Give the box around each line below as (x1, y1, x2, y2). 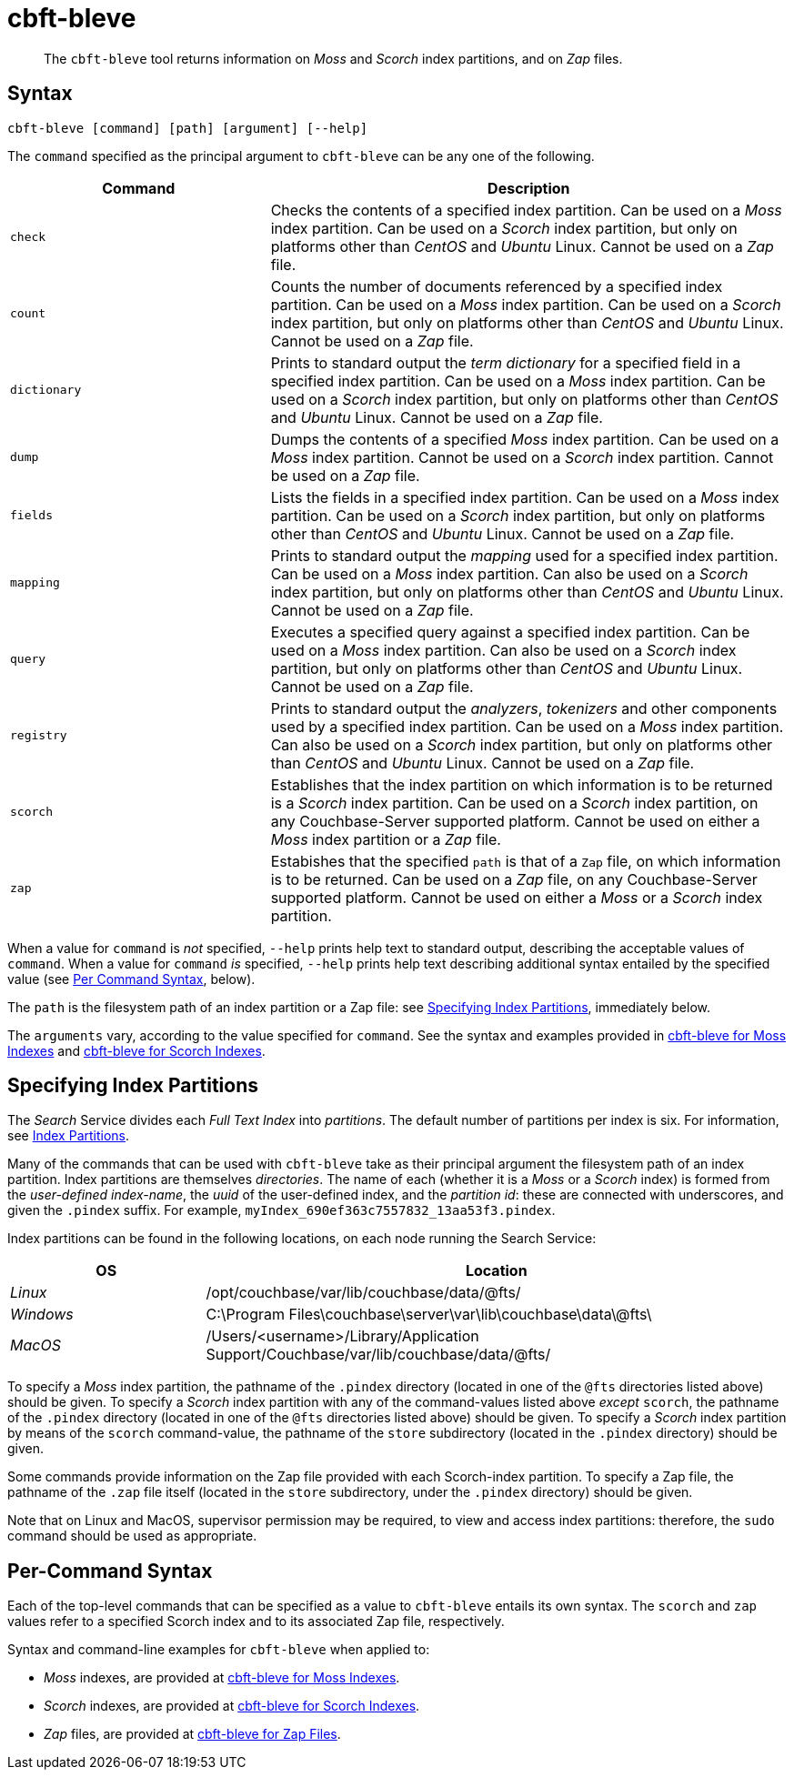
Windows (10, 1305, 74, 1324)
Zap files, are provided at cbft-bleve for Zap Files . (44, 1726, 341, 1742)
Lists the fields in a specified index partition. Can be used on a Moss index (270, 487, 779, 507)
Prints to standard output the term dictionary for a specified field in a (270, 353, 741, 372)
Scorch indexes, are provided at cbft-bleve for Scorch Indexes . (44, 1698, 420, 1714)
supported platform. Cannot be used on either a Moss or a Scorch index (270, 888, 763, 907)
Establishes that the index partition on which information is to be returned (270, 775, 773, 794)
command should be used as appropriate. (7, 1528, 257, 1544)
